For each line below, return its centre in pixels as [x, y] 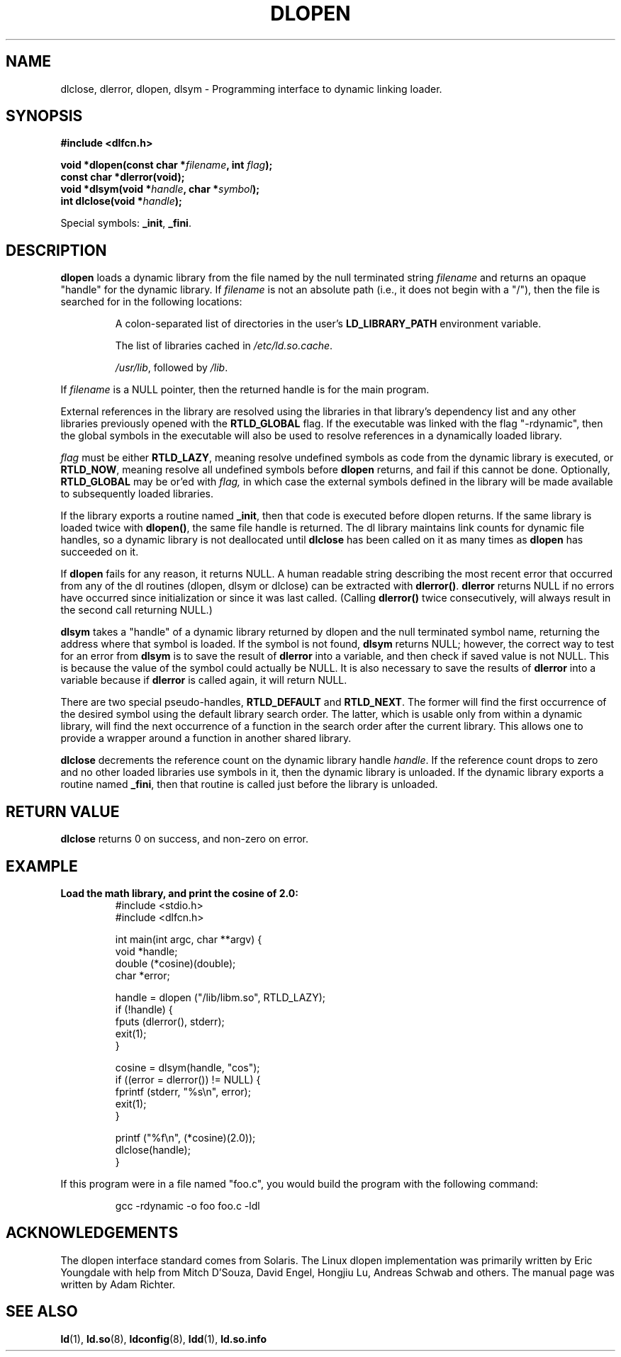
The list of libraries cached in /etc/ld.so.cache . [224, 346]
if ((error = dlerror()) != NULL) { [188, 1079]
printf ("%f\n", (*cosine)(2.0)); [185, 1137]
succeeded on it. [100, 552]
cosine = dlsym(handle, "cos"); [188, 1067]
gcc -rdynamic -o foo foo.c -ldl [188, 1205]
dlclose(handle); [153, 1149]
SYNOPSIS [44, 116]
